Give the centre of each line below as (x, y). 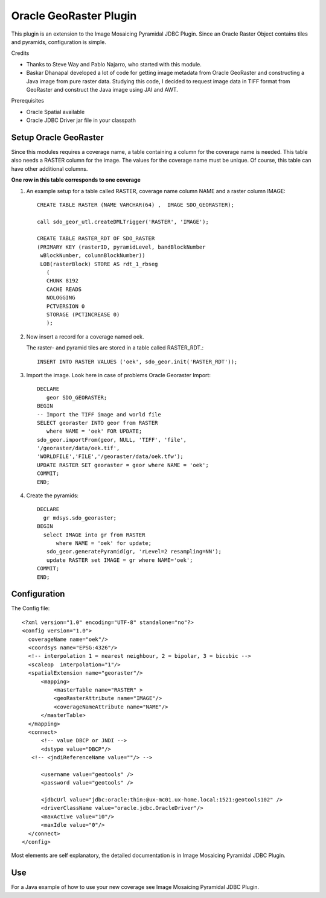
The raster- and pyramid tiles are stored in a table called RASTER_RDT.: (115, 348)
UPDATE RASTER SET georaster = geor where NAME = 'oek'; (123, 465)
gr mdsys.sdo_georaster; (80, 518)
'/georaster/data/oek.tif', (78, 448)
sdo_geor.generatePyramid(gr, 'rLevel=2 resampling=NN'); (134, 552)
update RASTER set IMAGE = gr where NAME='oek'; (120, 560)
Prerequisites (28, 101)
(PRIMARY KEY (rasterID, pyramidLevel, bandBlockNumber (121, 247)
